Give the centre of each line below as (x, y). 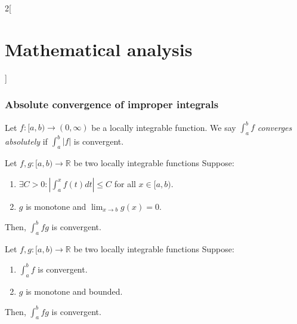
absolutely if (26, 141)
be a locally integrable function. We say (164, 127)
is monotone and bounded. (74, 291)
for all (125, 183)
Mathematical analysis (99, 49)
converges (275, 127)
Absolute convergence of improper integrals (112, 104)
